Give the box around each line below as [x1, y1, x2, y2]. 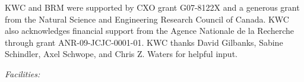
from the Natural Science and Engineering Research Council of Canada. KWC [5, 12, 289, 25]
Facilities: [5, 67, 40, 80]
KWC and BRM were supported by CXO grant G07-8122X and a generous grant [5, 1, 300, 13]
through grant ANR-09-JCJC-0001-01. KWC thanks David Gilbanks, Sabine [5, 36, 283, 48]
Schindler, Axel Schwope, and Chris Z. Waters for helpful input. [5, 48, 237, 60]
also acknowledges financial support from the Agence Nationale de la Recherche [5, 24, 294, 37]
